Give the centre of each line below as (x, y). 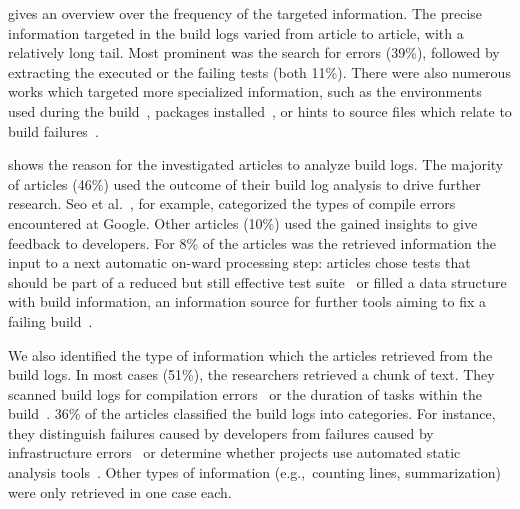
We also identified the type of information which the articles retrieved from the (250, 354)
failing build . (50, 320)
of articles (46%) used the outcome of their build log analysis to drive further (244, 183)
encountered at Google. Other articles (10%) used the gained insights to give (243, 222)
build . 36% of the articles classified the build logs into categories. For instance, (252, 413)
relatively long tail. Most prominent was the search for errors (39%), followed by (254, 52)
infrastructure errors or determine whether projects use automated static (234, 452)
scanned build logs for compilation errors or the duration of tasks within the (245, 393)
